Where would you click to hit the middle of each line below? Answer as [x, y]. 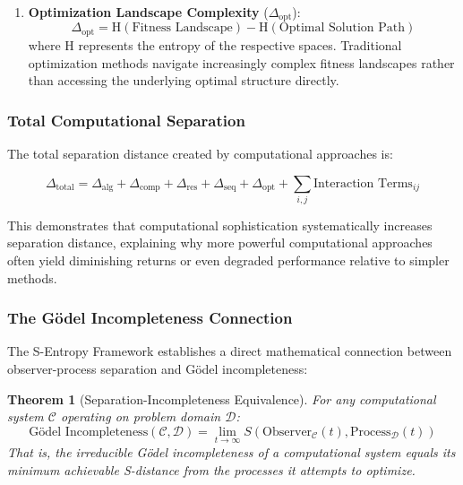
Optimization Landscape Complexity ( [148, 12]
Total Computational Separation [126, 120]
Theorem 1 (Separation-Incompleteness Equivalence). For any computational [222, 398]
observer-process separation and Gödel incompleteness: [158, 369]
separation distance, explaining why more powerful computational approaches [220, 242]
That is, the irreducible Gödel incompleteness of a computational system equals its [231, 452]
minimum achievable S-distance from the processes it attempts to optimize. [211, 469]
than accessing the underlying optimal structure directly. [184, 80]
